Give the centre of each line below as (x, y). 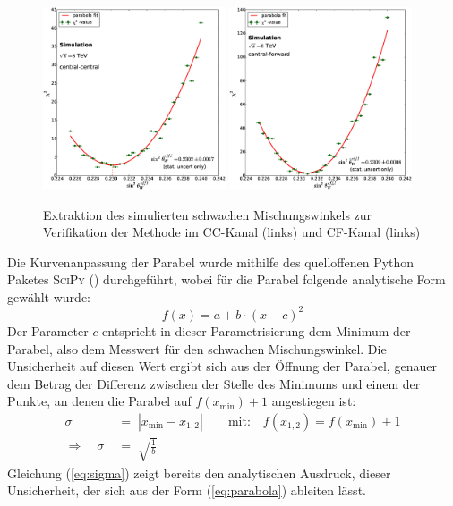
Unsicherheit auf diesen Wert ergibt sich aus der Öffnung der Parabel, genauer (222, 366)
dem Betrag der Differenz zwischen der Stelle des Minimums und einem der (214, 383)
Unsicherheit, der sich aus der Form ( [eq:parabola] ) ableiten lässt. (187, 490)
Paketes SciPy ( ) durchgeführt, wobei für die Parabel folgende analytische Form (226, 279)
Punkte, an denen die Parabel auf (99, 401)
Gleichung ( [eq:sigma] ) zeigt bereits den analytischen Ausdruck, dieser (199, 472)
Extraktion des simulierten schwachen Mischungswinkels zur (208, 214)
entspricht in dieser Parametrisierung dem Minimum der (256, 330)
